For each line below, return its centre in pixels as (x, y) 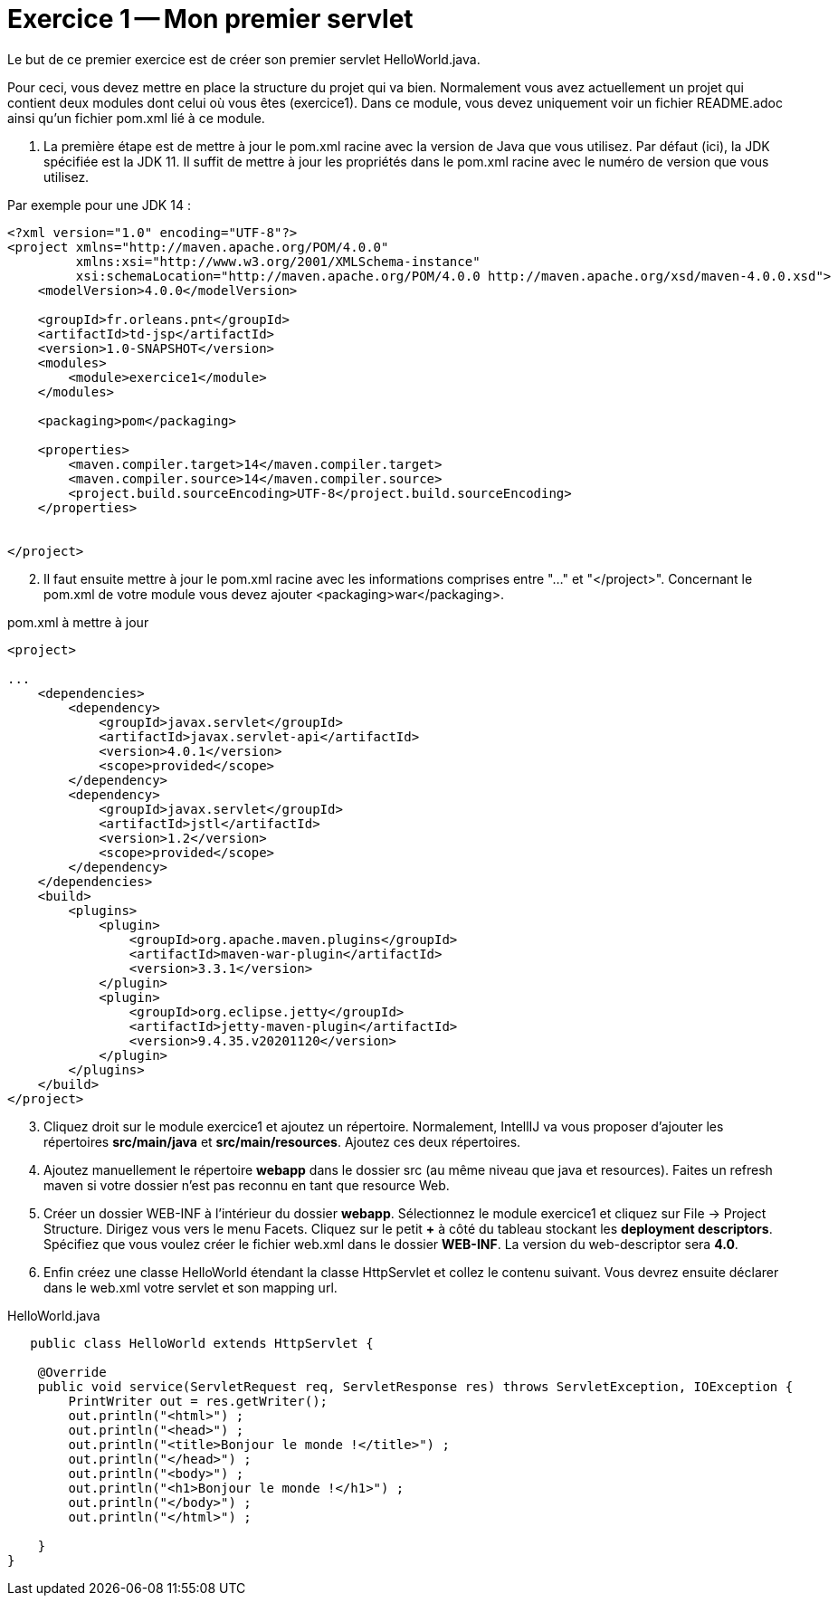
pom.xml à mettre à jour (78, 622)
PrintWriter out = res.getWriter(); (198, 1401)
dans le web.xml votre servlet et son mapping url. (190, 1287)
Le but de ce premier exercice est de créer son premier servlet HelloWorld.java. (244, 59)
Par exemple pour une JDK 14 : (99, 205)
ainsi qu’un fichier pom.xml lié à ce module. (136, 118)
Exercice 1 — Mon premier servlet (210, 19)
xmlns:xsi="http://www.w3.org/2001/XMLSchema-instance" (278, 261)
